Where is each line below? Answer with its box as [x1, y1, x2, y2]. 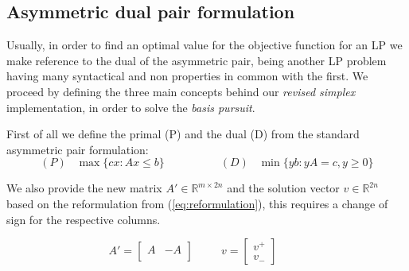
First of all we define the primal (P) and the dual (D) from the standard [6, 126, 360, 142]
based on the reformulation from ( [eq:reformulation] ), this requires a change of [6, 195, 388, 211]
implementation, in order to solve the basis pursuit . [6, 99, 255, 115]
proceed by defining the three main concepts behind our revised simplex [6, 83, 356, 99]
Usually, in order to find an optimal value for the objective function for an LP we [6, 37, 403, 53]
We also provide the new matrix [6, 180, 162, 196]
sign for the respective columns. [6, 211, 161, 227]
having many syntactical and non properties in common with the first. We [6, 68, 368, 84]
